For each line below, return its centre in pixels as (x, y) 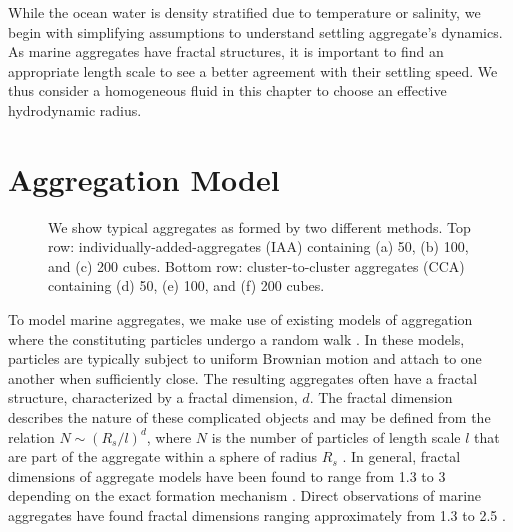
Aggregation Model (144, 178)
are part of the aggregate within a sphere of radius (163, 456)
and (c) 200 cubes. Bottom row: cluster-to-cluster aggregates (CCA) (256, 265)
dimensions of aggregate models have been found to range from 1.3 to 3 (227, 475)
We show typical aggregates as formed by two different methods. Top (259, 226)
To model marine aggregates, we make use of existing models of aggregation (240, 319)
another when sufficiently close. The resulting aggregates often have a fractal (243, 377)
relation (31, 436)
